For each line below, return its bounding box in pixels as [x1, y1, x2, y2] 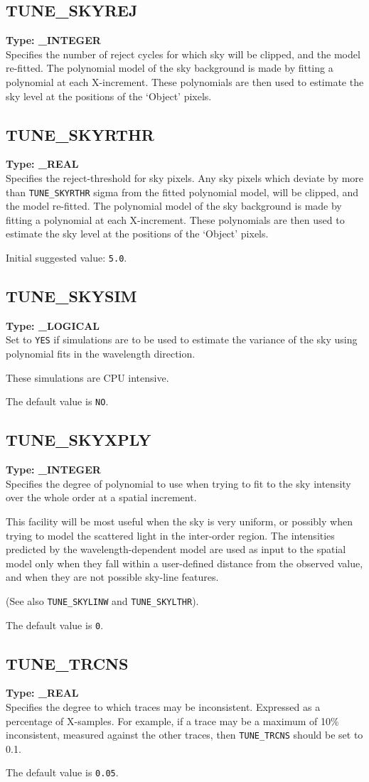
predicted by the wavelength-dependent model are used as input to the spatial [6, 542, 346, 557]
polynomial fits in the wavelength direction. [6, 346, 196, 361]
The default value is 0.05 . [6, 765, 119, 780]
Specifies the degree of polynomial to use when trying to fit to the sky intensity [6, 476, 351, 491]
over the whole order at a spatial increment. [6, 490, 197, 505]
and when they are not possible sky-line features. [6, 569, 219, 584]
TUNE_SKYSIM [6, 285, 137, 307]
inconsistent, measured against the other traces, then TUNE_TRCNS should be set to [6, 727, 363, 742]
